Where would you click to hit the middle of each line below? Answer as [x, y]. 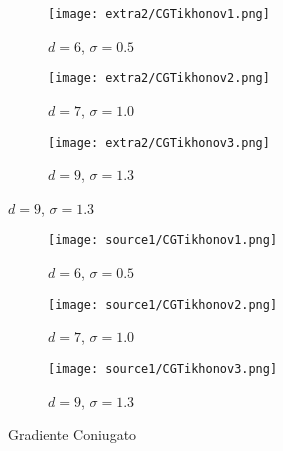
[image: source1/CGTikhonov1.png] [163, 240]
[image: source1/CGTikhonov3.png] [163, 368]
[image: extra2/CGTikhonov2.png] [159, 78]
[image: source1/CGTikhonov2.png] [163, 304]
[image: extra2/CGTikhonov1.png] [159, 14]
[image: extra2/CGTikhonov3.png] [159, 142]
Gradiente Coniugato [72, 434]
